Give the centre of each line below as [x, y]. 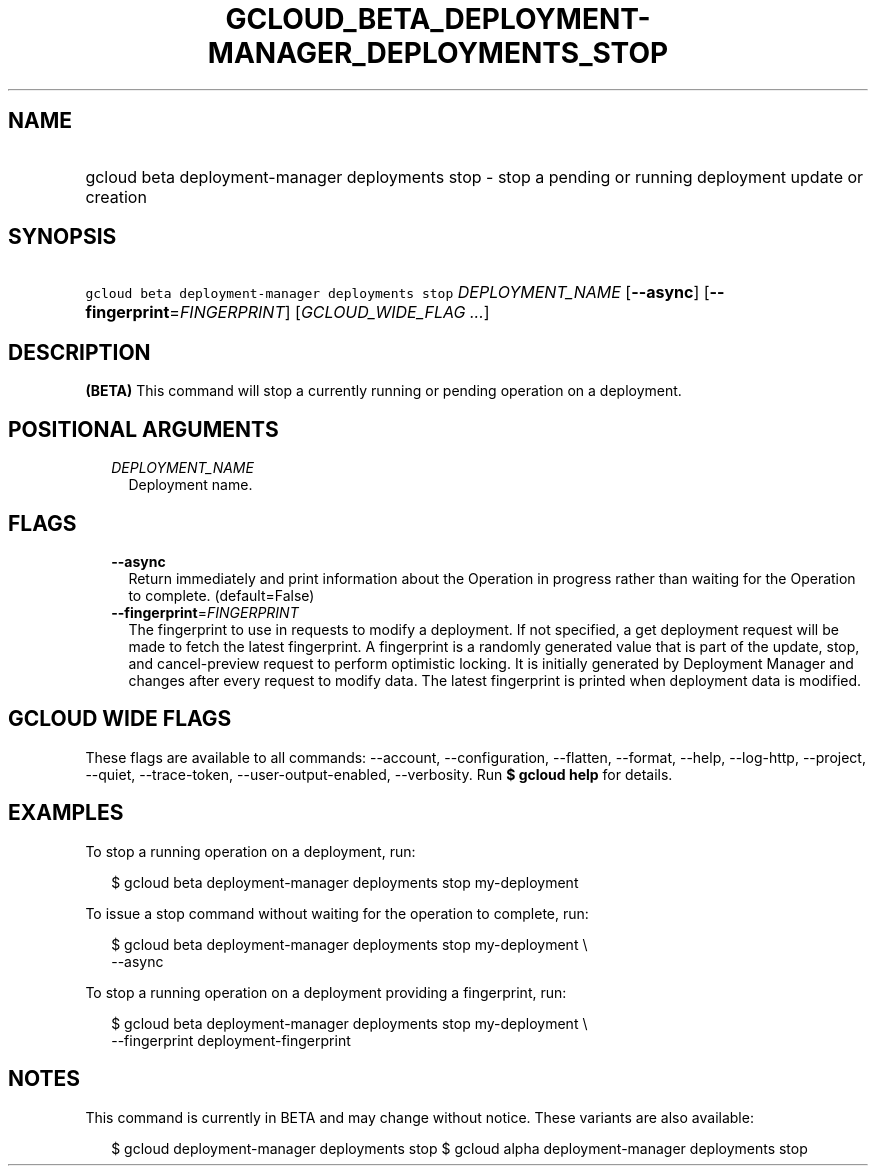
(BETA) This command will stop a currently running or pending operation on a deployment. [383, 391]
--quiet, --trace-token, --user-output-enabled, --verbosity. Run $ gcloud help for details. [379, 774]
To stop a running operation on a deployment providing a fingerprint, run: [326, 992]
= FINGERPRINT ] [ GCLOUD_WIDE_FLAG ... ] [329, 312]
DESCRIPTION [79, 352]
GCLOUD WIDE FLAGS [120, 719]
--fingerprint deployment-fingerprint [231, 1040]
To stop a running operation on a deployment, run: [250, 851]
